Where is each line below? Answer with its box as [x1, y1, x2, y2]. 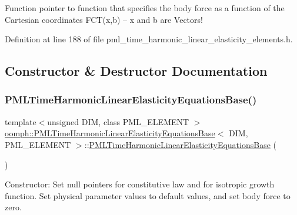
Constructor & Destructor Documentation [5, 62, 268, 80]
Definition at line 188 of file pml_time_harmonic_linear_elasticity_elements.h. [5, 33, 293, 45]
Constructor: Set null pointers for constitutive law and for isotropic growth [5, 178, 275, 190]
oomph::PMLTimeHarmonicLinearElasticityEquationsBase [5, 127, 215, 139]
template [5, 115, 36, 127]
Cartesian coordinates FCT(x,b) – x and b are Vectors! [5, 13, 203, 25]
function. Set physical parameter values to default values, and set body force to [5, 189, 291, 201]
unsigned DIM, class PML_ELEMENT [47, 115, 189, 127]
